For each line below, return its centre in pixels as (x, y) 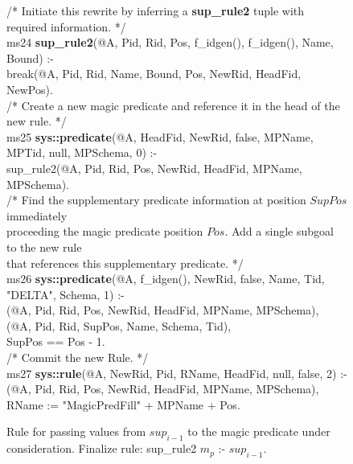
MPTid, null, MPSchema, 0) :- (82, 152)
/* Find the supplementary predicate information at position (156, 200)
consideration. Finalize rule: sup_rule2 (102, 448)
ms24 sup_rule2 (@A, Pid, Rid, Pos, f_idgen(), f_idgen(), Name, (170, 42)
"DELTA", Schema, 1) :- (66, 294)
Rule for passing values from (76, 431)
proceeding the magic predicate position (105, 231)
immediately (37, 215)
